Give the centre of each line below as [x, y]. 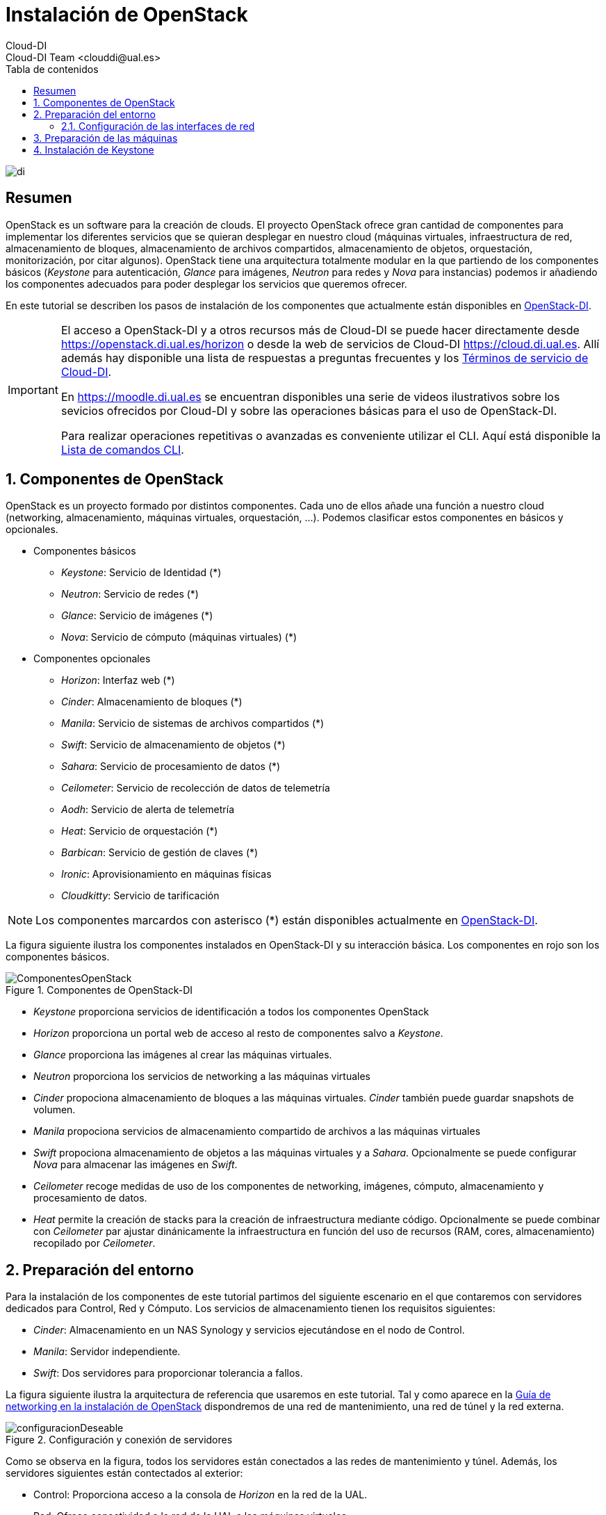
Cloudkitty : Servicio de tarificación [140, 896]
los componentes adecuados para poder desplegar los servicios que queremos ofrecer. [206, 284]
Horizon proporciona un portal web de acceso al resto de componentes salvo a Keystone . [238, 1033]
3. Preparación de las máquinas [106, 138]
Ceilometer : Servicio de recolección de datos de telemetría [196, 788]
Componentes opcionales [92, 659]
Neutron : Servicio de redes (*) [130, 594]
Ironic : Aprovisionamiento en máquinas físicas [166, 874]
